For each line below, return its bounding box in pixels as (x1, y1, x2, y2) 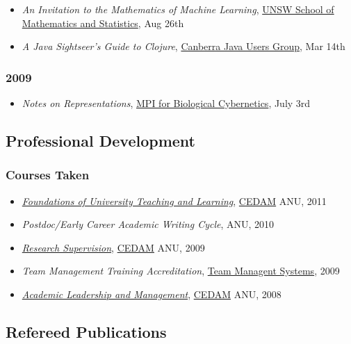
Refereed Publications (6, 320, 167, 342)
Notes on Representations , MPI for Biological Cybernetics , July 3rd (22, 96, 311, 110)
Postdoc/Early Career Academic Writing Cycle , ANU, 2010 (22, 217, 275, 231)
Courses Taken (6, 166, 90, 183)
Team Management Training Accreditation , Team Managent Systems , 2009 (22, 263, 340, 278)
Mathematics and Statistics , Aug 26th (22, 15, 184, 30)
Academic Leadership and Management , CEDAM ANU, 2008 (22, 286, 281, 301)
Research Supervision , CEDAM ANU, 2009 (22, 240, 205, 254)
